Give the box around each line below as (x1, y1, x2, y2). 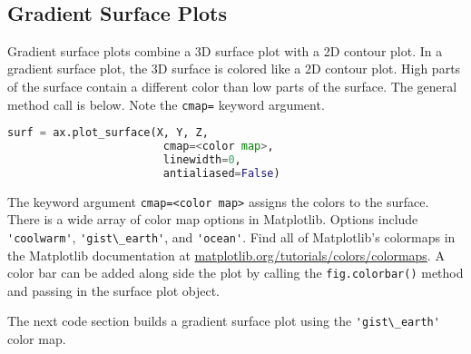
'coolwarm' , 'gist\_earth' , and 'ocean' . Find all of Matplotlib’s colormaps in (7, 227, 456, 246)
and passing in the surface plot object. (7, 280, 221, 300)
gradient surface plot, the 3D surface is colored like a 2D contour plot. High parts (7, 59, 461, 78)
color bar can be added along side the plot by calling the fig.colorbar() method (7, 263, 464, 282)
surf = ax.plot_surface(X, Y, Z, (7, 126, 209, 140)
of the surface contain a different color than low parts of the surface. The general (7, 76, 457, 95)
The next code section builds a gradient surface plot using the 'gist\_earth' (7, 311, 440, 330)
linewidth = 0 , (162, 152, 241, 166)
